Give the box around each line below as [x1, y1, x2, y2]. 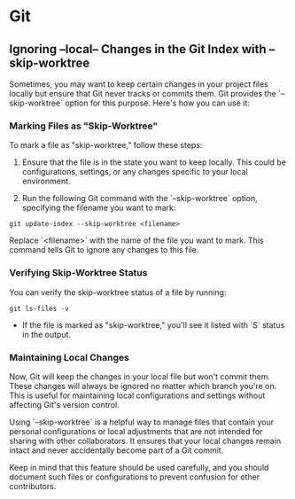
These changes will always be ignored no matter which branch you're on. [9, 380, 277, 391]
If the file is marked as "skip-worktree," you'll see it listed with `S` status [21, 319, 285, 330]
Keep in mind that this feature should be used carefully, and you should [9, 462, 269, 472]
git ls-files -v [9, 304, 69, 313]
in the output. [21, 329, 72, 339]
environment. [21, 175, 71, 187]
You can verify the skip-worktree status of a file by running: [9, 286, 227, 298]
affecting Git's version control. [9, 399, 120, 409]
